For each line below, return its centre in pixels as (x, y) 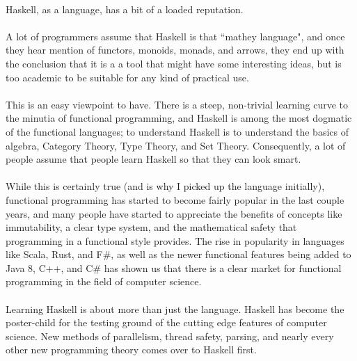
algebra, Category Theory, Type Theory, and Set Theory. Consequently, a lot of (176, 145)
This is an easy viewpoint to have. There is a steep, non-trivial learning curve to (177, 104)
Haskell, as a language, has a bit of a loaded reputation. (125, 9)
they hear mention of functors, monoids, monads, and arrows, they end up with (175, 50)
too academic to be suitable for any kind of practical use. (127, 77)
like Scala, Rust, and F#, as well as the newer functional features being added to (178, 254)
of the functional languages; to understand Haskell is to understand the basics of (177, 131)
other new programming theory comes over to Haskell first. (131, 350)
